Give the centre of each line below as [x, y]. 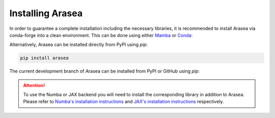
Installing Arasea [46, 13]
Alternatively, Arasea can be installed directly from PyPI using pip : [78, 45]
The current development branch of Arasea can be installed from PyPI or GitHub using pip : [104, 71]
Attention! [34, 85]
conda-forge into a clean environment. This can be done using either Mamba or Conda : [101, 35]
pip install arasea [44, 58]
